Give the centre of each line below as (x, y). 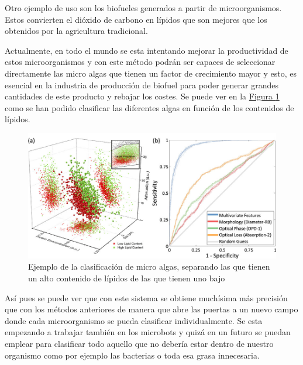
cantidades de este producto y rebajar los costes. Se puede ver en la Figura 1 (142, 96)
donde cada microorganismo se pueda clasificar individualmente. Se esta (134, 320)
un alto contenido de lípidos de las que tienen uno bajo (127, 278)
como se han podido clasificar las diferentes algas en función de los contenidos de (149, 107)
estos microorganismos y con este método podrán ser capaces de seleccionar (140, 62)
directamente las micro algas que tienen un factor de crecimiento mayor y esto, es (151, 73)
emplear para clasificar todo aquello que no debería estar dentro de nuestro (139, 343)
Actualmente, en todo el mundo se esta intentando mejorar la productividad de (147, 50)
